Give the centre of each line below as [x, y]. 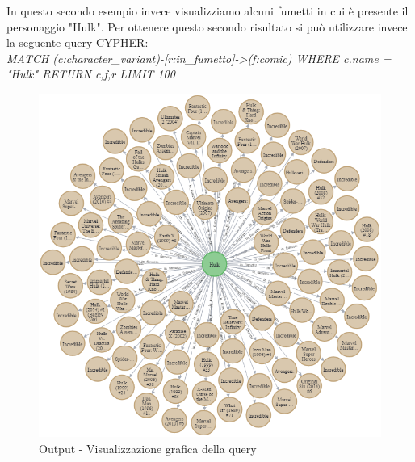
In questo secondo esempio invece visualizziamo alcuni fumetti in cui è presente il [207, 10]
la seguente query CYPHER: [78, 42]
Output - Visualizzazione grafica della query [148, 448]
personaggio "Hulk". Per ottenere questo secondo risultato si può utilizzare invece [207, 26]
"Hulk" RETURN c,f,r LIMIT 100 [91, 74]
